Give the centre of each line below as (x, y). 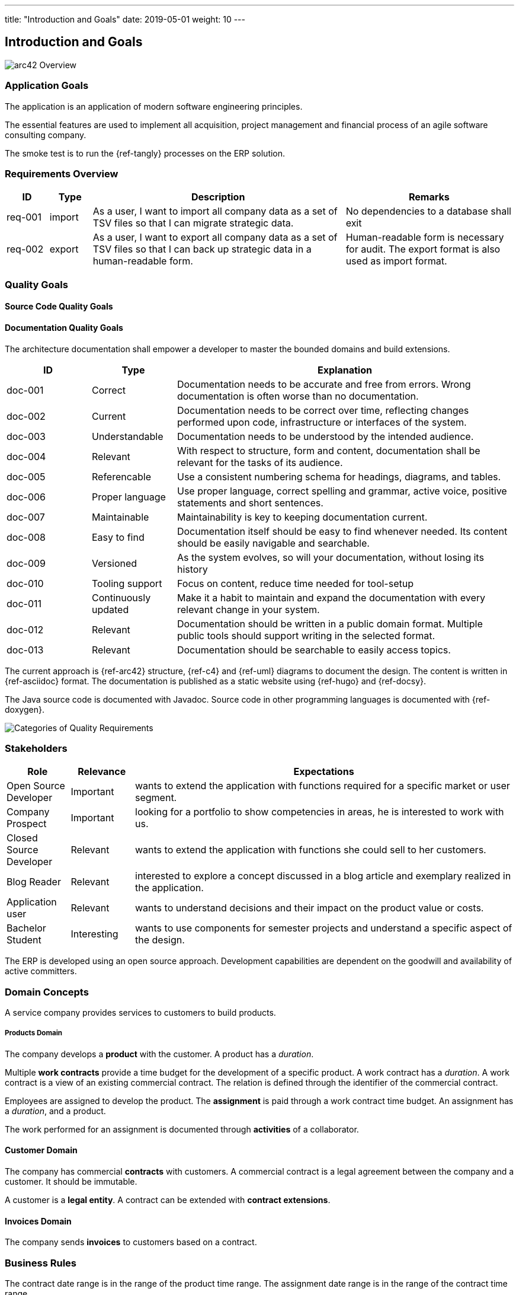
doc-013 (25, 650)
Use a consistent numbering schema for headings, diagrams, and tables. (339, 476)
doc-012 (25, 629)
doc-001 (25, 390)
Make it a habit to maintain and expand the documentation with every (331, 597)
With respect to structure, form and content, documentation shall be (329, 450)
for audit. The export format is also (423, 249)
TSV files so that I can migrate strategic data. (193, 223)
